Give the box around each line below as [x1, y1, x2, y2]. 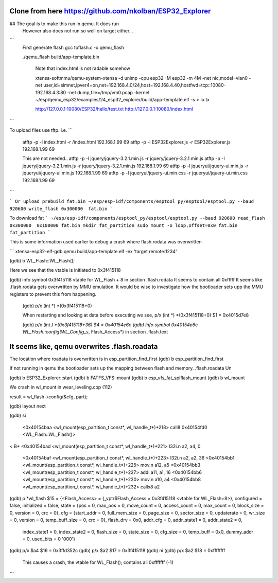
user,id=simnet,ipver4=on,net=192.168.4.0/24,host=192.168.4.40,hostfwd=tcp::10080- [43, 82, 226, 89]
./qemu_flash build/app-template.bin [22, 54, 100, 60]
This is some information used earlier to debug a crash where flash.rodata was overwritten [9, 239, 202, 245]
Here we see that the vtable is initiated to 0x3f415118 [9, 267, 121, 273]
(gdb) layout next [9, 403, 46, 409]
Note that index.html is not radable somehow [35, 65, 131, 72]
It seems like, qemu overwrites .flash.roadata [9, 342, 158, 351]
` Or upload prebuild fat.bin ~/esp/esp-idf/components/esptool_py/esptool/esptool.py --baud [9, 199, 254, 204]
